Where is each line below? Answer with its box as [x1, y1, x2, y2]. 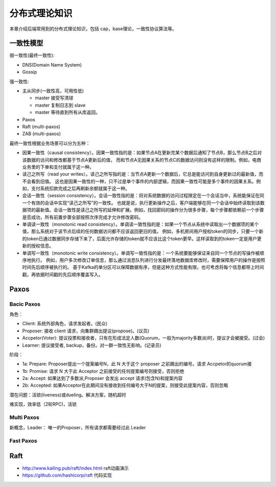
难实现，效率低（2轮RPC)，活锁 [9, 401, 77, 407]
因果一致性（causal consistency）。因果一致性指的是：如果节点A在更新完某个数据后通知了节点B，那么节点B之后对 [22, 150, 262, 156]
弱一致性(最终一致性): [9, 52, 55, 58]
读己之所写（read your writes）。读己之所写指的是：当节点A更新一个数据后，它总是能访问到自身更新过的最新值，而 [22, 171, 264, 177]
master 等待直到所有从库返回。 [35, 109, 101, 115]
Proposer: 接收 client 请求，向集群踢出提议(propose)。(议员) [22, 328, 149, 334]
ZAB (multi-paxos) [22, 131, 61, 137]
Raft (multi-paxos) [22, 123, 61, 130]
